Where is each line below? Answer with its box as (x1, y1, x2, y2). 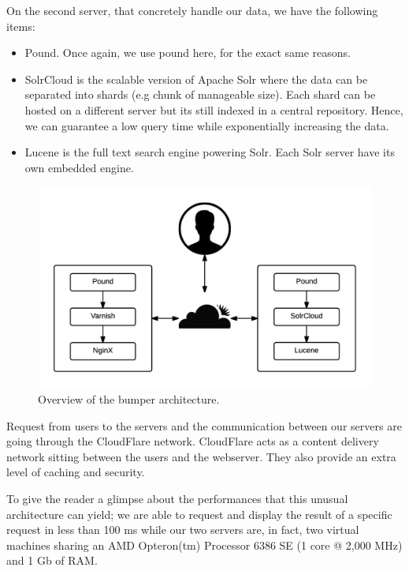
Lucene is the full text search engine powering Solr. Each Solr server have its (24, 144, 395, 160)
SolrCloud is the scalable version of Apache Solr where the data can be (24, 70, 368, 87)
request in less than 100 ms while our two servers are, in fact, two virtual (6, 521, 359, 538)
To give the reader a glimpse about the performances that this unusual (6, 490, 348, 506)
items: (6, 17, 35, 34)
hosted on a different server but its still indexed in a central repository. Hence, (24, 101, 403, 118)
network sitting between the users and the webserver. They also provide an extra (6, 448, 396, 464)
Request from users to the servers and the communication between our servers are (6, 417, 402, 434)
